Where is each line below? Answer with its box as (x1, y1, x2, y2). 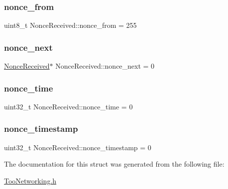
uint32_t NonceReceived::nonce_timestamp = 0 (4, 142, 151, 152)
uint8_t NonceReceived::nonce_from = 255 (4, 20, 137, 30)
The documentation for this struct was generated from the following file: (4, 159, 225, 169)
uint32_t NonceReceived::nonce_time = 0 (4, 101, 133, 111)
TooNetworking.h (4, 175, 57, 186)
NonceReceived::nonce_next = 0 (55, 61, 155, 71)
